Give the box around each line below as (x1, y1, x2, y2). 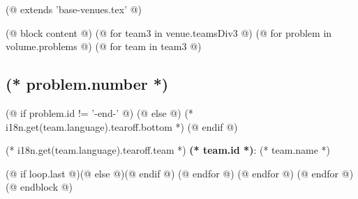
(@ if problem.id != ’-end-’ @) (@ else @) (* (6, 105, 193, 120)
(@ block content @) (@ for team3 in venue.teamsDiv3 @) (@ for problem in (6, 25, 332, 40)
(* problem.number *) (6, 73, 169, 95)
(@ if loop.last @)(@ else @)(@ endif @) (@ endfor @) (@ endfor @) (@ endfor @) (6, 166, 354, 180)
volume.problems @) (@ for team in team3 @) (6, 39, 202, 54)
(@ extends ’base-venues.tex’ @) (6, 2, 142, 16)
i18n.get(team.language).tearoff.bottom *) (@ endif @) (6, 119, 238, 134)
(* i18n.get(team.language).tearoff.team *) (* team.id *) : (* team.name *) (6, 143, 331, 157)
